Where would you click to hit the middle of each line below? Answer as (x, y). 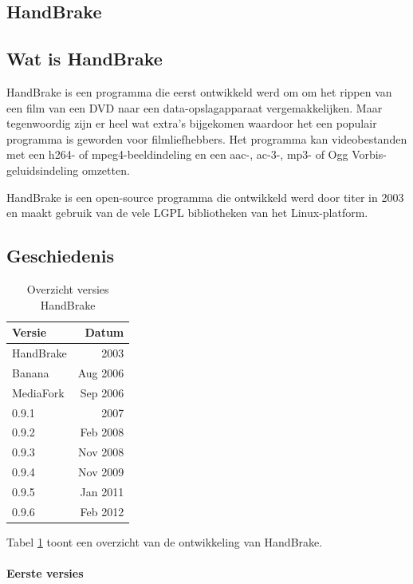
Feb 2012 (102, 511)
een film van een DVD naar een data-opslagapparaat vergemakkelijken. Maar (195, 107)
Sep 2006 (102, 392)
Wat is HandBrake (85, 59)
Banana (31, 372)
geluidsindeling (43, 170)
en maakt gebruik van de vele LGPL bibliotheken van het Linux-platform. (187, 213)
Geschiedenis (60, 256)
